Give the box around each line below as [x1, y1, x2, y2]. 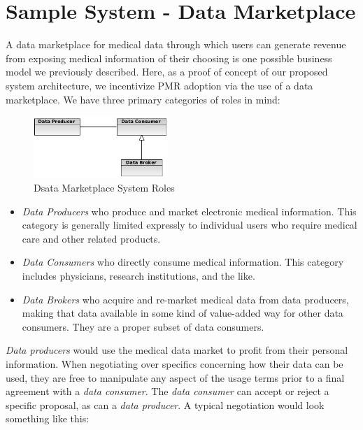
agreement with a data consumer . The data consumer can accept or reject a [6, 384, 329, 399]
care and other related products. [22, 231, 161, 245]
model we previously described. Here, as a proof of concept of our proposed [6, 64, 328, 79]
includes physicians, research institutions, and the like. [22, 268, 255, 282]
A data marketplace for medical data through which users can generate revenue [6, 37, 346, 52]
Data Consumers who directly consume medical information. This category [22, 255, 344, 269]
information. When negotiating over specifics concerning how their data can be [6, 356, 343, 371]
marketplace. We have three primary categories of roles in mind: [6, 92, 280, 106]
